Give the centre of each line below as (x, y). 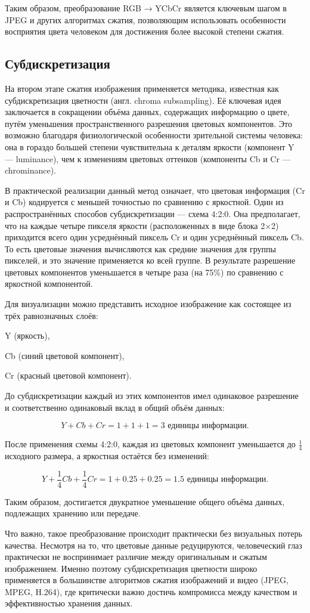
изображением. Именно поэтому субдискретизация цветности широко (131, 568)
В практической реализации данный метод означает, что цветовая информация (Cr (155, 190)
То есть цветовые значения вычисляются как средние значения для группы (140, 248)
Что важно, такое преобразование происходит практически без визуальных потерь (154, 533)
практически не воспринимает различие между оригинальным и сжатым (136, 557)
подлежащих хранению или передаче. (73, 513)
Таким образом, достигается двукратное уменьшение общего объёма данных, (145, 501)
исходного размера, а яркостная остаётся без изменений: (107, 456)
